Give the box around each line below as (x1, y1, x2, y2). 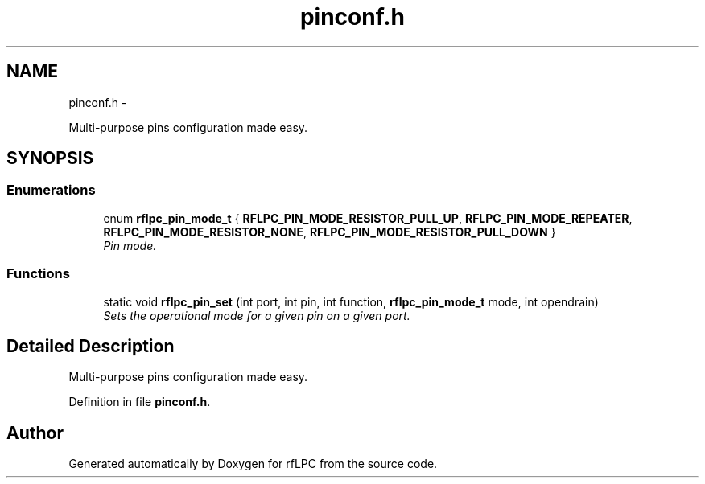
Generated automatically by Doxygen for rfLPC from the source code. (68, 457, 438, 471)
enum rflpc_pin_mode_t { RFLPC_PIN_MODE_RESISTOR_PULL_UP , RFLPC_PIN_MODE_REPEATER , (103, 211, 633, 225)
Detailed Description (6, 335, 175, 356)
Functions (6, 265, 70, 282)
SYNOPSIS (6, 148, 94, 169)
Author (6, 422, 64, 443)
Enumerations (6, 182, 96, 199)
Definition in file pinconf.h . (68, 395, 211, 409)
